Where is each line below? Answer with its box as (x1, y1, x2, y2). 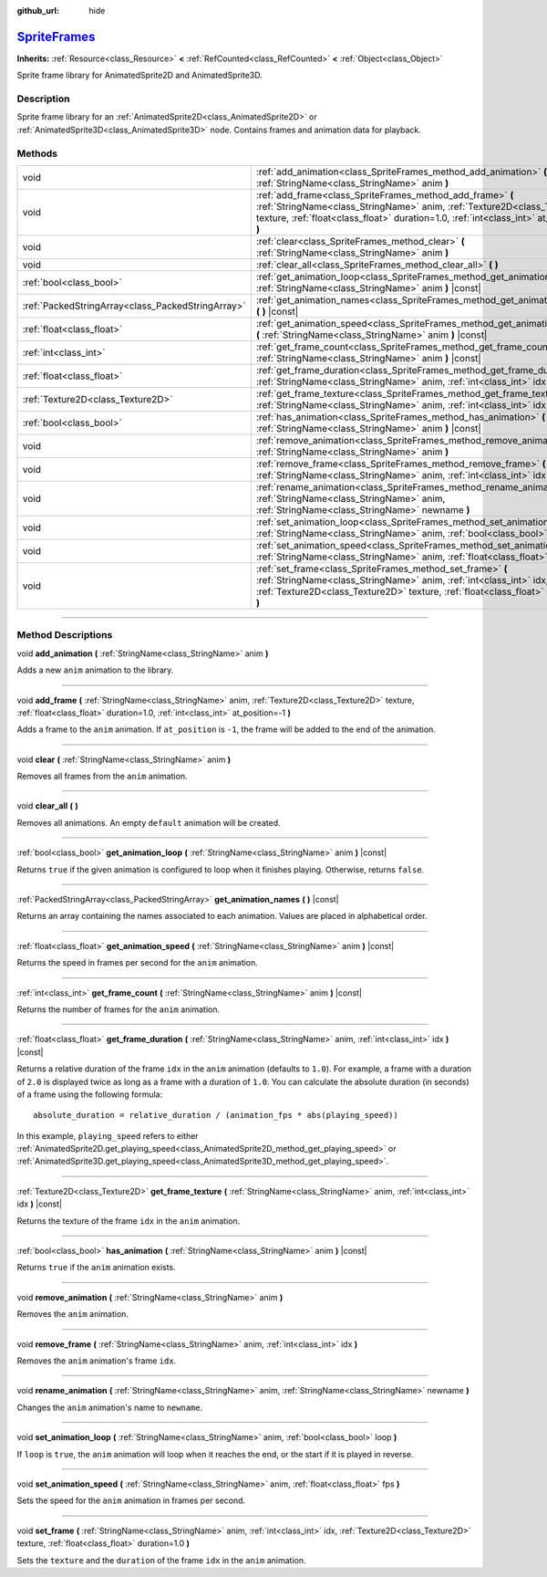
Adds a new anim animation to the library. (16, 664, 174, 675)
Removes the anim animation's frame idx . (16, 1355, 177, 1366)
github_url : (16, 5, 59, 16)
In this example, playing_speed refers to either (16, 1130, 200, 1141)
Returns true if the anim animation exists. (16, 1262, 177, 1273)
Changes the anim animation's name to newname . (16, 1402, 203, 1413)
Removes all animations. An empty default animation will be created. (16, 817, 282, 828)
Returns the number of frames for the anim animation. (16, 1004, 221, 1015)
